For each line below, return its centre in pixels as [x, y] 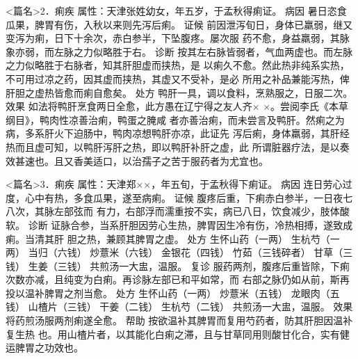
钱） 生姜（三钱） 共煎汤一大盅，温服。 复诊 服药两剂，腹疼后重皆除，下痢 [178, 265]
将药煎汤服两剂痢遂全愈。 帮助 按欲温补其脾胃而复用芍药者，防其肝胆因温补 [179, 320]
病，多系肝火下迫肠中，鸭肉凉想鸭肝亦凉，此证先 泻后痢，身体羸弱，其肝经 [178, 133]
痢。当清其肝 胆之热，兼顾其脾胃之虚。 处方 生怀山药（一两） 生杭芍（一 [173, 238]
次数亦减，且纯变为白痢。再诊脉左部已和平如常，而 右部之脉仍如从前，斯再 [178, 279]
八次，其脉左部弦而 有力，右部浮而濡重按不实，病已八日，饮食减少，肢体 [173, 211]
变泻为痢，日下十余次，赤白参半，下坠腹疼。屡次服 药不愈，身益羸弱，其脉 [178, 38]
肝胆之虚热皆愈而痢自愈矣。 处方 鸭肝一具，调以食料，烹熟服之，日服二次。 [179, 92]
